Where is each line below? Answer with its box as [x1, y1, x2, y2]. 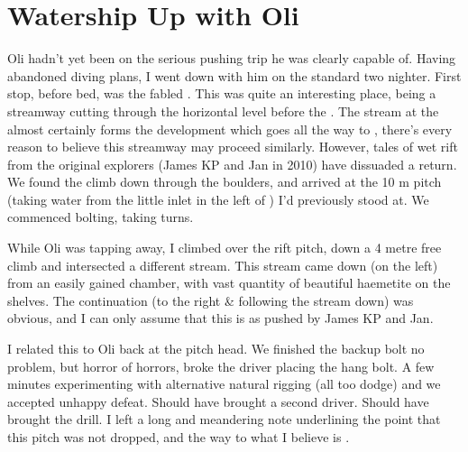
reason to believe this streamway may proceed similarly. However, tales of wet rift [7, 137, 458, 156]
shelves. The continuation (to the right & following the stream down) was [7, 291, 414, 309]
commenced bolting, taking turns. [7, 208, 194, 226]
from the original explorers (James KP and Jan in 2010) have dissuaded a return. [7, 154, 457, 173]
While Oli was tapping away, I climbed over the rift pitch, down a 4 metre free [7, 238, 442, 257]
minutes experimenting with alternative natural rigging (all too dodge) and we [7, 374, 441, 393]
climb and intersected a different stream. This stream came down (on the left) [7, 255, 438, 274]
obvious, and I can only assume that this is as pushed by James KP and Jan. [7, 309, 434, 327]
